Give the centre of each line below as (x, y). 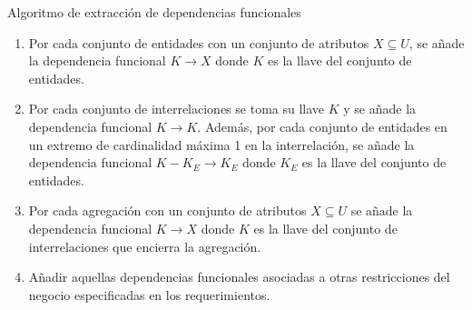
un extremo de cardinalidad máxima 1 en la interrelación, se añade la (221, 144)
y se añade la (380, 109)
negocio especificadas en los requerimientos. (149, 294)
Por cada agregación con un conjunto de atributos (167, 210)
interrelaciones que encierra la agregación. (145, 246)
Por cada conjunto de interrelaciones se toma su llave (177, 109)
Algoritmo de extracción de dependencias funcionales (154, 12)
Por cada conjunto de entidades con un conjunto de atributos (199, 42)
